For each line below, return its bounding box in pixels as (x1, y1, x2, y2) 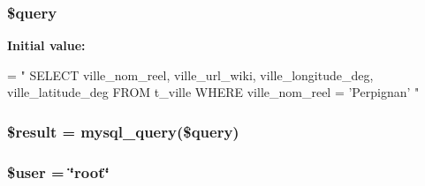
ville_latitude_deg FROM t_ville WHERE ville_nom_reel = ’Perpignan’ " (7, 83, 420, 101)
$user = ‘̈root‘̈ (7, 160, 110, 182)
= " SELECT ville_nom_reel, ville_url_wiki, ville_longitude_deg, (7, 65, 374, 84)
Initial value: (7, 36, 86, 55)
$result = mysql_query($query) (7, 120, 239, 142)
